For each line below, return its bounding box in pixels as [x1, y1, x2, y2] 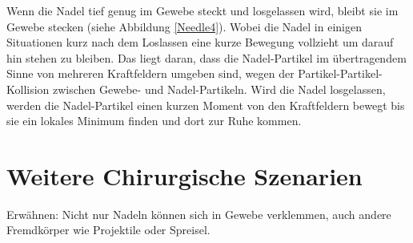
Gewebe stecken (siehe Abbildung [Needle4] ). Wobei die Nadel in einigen [6, 18, 362, 34]
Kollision [6, 80, 50, 97]
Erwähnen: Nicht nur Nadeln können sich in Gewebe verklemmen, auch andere [6, 205, 391, 222]
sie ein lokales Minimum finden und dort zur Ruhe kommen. [6, 112, 302, 129]
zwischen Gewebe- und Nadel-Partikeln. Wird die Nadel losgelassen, [53, 80, 386, 97]
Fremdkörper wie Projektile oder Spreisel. [6, 221, 211, 238]
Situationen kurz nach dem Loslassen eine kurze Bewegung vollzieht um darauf [6, 34, 394, 51]
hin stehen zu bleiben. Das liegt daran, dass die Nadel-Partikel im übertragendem [6, 49, 407, 66]
